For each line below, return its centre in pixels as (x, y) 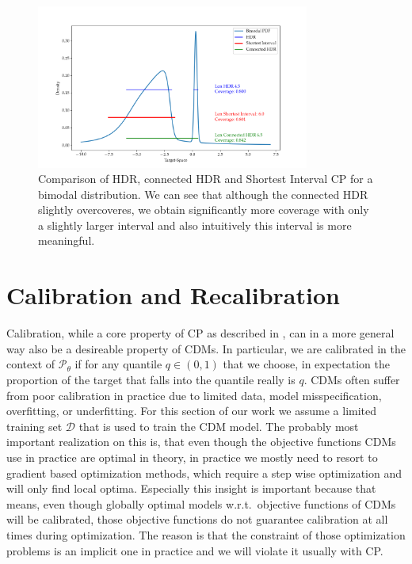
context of (31, 364)
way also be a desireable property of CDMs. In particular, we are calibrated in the (206, 348)
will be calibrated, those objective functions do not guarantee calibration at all (197, 519)
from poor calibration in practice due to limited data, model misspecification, (194, 395)
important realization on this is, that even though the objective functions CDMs (201, 442)
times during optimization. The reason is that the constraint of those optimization (206, 534)
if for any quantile (118, 364)
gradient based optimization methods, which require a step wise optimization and (204, 473)
